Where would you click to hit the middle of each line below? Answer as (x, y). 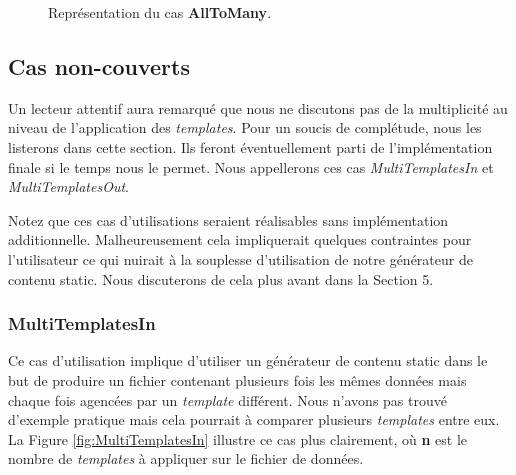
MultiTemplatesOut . (68, 186)
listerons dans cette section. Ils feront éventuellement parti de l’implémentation (250, 146)
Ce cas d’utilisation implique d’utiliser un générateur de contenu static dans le (248, 360)
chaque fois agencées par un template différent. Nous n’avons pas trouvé (227, 399)
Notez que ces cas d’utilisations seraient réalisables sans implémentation (228, 219)
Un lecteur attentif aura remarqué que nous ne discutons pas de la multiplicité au (258, 107)
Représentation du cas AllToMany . (160, 12)
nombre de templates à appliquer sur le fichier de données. (186, 458)
